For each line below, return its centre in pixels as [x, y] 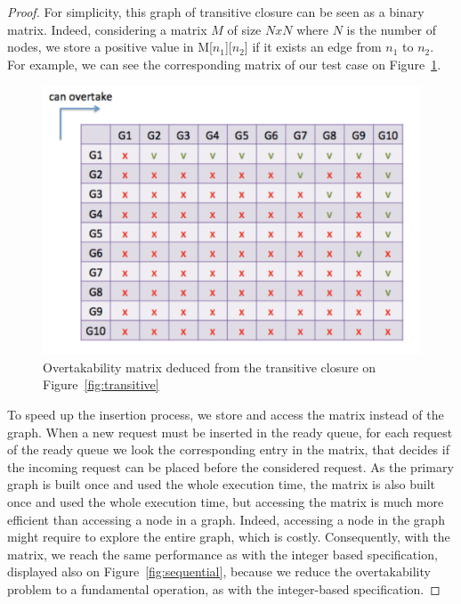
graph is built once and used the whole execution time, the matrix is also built [222, 484]
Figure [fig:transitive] [101, 384]
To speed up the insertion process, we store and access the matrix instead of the [226, 414]
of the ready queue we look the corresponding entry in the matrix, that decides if [228, 449]
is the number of [392, 29]
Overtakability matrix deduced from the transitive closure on [210, 367]
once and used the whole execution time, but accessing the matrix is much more [226, 501]
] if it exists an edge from [313, 47]
